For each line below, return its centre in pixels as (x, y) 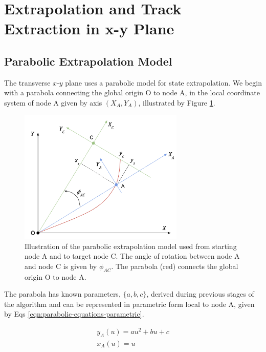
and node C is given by (61, 266)
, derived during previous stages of (200, 294)
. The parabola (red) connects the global (175, 266)
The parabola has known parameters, (62, 294)
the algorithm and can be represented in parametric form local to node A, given (129, 304)
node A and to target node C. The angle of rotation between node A (132, 256)
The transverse (27, 82)
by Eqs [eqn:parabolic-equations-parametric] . (74, 314)
